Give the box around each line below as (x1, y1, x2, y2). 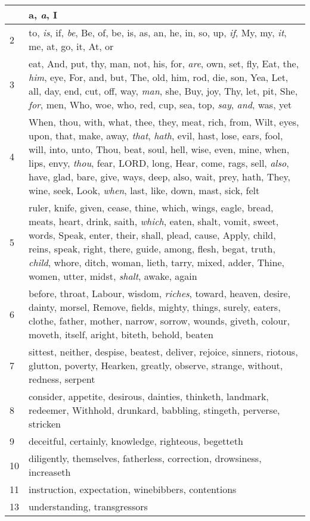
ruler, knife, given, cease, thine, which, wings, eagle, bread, (29, 201, 274, 214)
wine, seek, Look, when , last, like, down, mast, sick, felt (29, 183, 260, 197)
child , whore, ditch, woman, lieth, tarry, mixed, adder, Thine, (29, 255, 284, 269)
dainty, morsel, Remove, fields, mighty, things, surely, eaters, (29, 300, 281, 314)
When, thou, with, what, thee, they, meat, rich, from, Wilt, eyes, (29, 115, 299, 129)
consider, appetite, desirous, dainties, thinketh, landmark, (29, 389, 269, 403)
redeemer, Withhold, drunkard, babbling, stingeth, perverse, (29, 403, 280, 417)
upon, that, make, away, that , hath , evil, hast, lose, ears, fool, (29, 129, 283, 142)
